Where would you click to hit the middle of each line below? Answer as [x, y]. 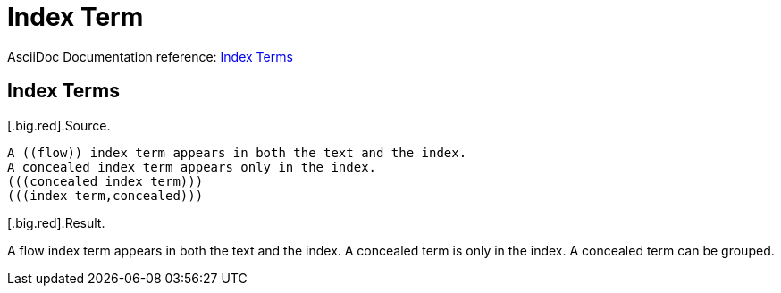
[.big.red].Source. [59, 125]
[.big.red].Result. [56, 222]
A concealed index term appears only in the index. [192, 167]
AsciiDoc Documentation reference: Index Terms [150, 56]
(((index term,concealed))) [105, 195]
